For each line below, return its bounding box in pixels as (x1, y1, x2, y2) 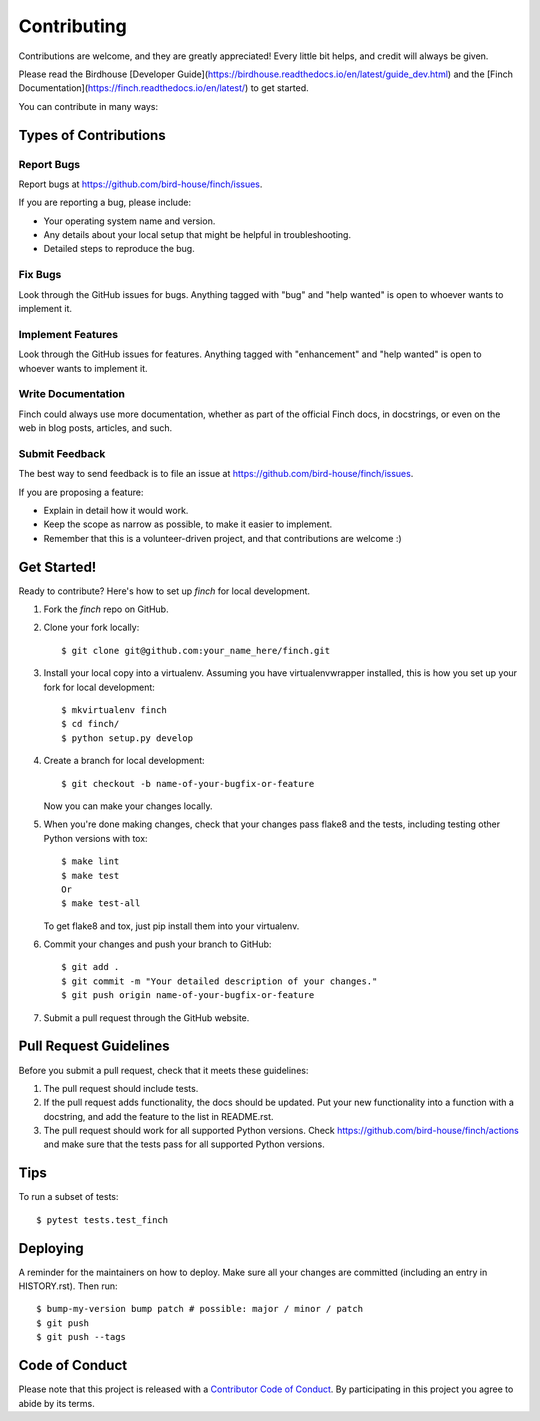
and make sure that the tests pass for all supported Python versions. (43, 1138, 325, 1150)
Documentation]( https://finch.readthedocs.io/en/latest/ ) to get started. (18, 82, 309, 94)
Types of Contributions (18, 126, 166, 144)
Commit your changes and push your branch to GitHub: (43, 938, 272, 950)
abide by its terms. (18, 1397, 95, 1409)
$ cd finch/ (61, 718, 120, 730)
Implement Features (18, 327, 119, 341)
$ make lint (61, 856, 120, 867)
